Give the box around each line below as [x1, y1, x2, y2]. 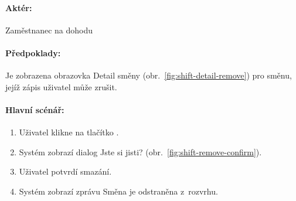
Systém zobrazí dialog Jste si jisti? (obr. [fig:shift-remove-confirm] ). [19, 145, 262, 158]
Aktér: [5, 1, 32, 13]
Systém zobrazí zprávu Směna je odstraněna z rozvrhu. [19, 185, 218, 197]
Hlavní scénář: [5, 103, 64, 115]
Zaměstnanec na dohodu [5, 23, 93, 36]
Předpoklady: [5, 46, 61, 59]
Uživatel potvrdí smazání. [19, 165, 112, 178]
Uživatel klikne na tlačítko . [19, 126, 119, 138]
